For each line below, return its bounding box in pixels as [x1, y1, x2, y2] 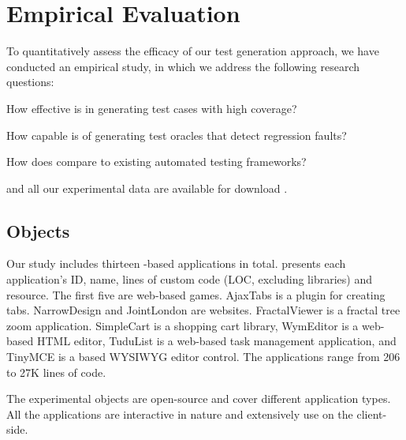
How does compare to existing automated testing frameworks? [6, 153, 307, 170]
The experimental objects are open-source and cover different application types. [6, 390, 391, 407]
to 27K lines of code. [6, 363, 106, 380]
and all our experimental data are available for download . [6, 179, 288, 196]
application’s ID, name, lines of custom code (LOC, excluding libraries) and [6, 271, 372, 288]
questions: [6, 73, 54, 90]
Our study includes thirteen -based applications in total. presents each [6, 255, 346, 272]
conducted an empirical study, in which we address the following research [6, 58, 360, 74]
